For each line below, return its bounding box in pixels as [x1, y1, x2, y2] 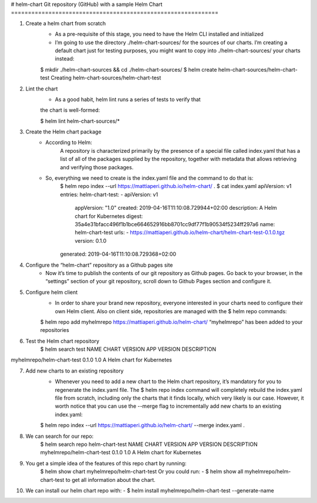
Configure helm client [25, 289, 78, 296]
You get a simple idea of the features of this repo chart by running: [25, 460, 187, 467]
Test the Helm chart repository [25, 337, 100, 344]
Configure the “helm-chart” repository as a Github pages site [25, 261, 173, 269]
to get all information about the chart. [65, 476, 156, 483]
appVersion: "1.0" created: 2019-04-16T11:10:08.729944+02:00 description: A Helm [75, 204, 277, 212]
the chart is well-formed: [40, 106, 100, 114]
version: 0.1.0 [75, 237, 107, 244]
